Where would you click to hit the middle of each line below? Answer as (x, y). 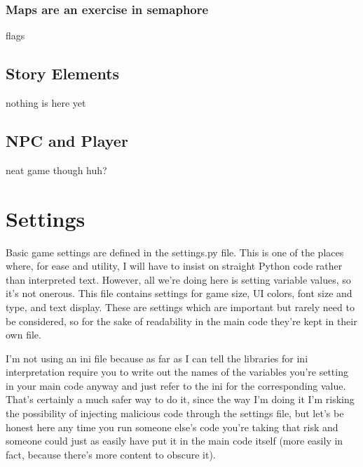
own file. (23, 335)
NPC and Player (67, 140)
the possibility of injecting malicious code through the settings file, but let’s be (175, 413)
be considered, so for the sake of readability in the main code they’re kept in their (181, 321)
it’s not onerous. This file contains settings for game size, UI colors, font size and (179, 293)
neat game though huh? (56, 170)
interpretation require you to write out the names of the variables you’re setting (177, 372)
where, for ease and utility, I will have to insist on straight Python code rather (174, 266)
